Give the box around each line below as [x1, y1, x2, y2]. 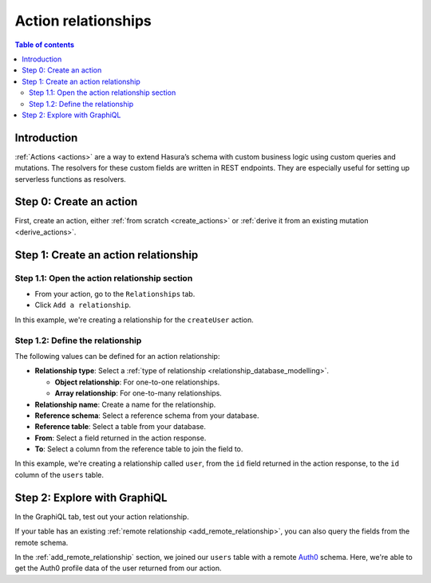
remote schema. [14, 538, 69, 547]
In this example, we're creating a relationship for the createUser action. [14, 315, 255, 325]
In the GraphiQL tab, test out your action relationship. [14, 511, 189, 522]
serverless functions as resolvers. [14, 174, 127, 183]
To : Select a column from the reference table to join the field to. [34, 444, 243, 454]
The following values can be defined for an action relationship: [14, 351, 220, 360]
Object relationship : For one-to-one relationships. [54, 377, 220, 387]
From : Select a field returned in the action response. [34, 433, 207, 443]
